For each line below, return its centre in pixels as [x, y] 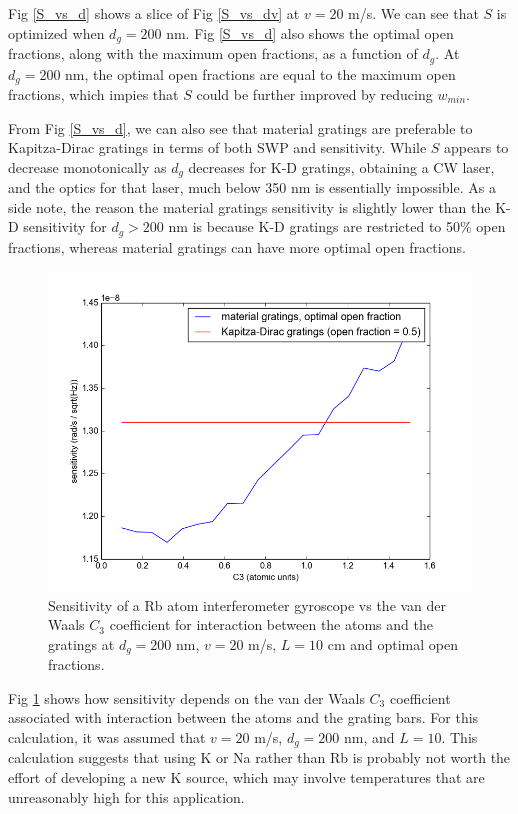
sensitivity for [65, 226]
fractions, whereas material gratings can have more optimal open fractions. [237, 246]
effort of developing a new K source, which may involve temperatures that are [246, 777]
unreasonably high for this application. [126, 796]
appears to [476, 147]
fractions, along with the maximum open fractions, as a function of [213, 53]
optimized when [56, 32]
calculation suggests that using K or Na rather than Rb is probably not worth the [259, 757]
